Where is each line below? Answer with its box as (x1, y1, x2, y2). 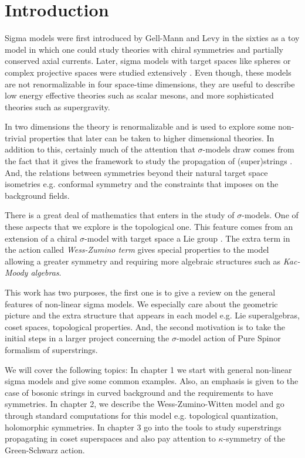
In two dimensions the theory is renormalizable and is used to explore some (5, 120, 276, 133)
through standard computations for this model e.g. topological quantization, (5, 409, 278, 421)
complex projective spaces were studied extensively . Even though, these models (5, 66, 292, 78)
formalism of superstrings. (5, 343, 98, 355)
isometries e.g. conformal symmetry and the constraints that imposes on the (5, 178, 279, 190)
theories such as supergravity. (5, 100, 110, 113)
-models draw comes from (202, 143, 294, 155)
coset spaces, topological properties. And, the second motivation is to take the (5, 320, 286, 333)
